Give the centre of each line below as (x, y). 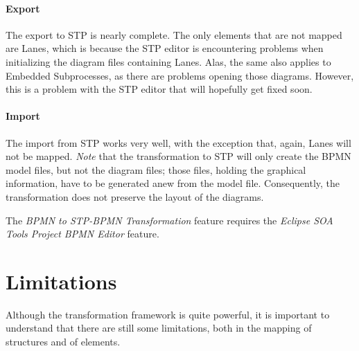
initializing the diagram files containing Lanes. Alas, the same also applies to (168, 61)
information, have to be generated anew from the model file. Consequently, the (173, 183)
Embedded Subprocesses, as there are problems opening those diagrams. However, (180, 75)
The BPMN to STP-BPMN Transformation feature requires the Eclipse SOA (169, 220)
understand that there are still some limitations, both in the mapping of (159, 328)
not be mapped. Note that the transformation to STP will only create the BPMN (178, 156)
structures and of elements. (63, 342)
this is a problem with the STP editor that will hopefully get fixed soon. (159, 89)
